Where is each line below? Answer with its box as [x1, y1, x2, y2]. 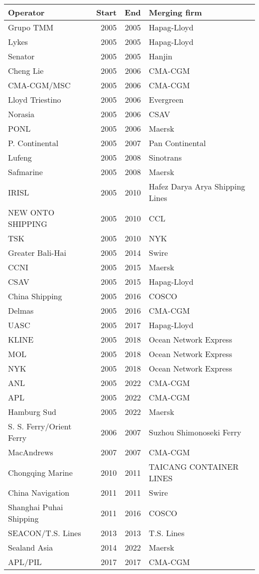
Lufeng [8, 152, 32, 163]
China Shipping [8, 290, 62, 302]
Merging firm [148, 6, 202, 18]
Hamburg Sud [8, 406, 56, 417]
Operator [8, 6, 45, 18]
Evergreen [148, 94, 184, 105]
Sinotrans [148, 152, 182, 163]
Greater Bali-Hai [8, 247, 66, 258]
